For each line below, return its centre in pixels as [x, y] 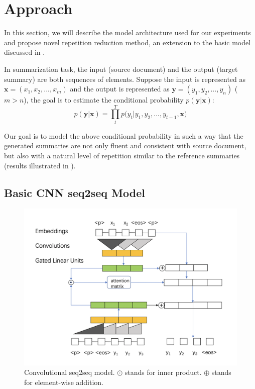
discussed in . [25, 52]
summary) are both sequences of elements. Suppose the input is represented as [125, 79]
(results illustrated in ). [40, 165]
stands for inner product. [163, 372]
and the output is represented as [120, 89]
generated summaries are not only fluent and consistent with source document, [125, 145]
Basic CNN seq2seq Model [75, 192]
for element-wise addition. [64, 382]
